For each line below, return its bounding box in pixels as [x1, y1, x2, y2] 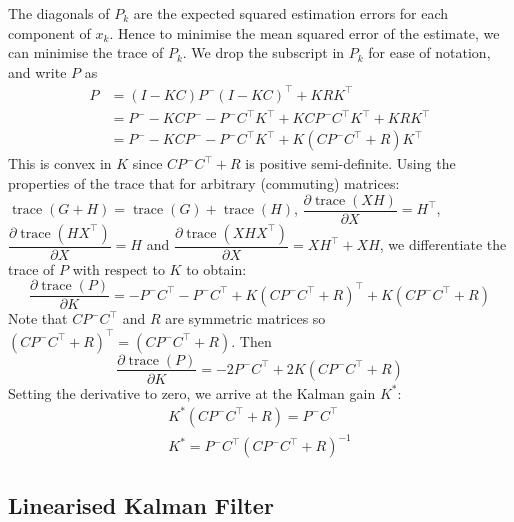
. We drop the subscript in [182, 42, 345, 63]
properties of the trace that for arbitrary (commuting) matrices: [8, 173, 400, 194]
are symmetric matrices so [165, 308, 326, 329]
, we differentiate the [379, 234, 507, 255]
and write [8, 61, 67, 82]
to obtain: [186, 258, 247, 279]
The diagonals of [8, 3, 110, 23]
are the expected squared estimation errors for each [133, 3, 449, 23]
